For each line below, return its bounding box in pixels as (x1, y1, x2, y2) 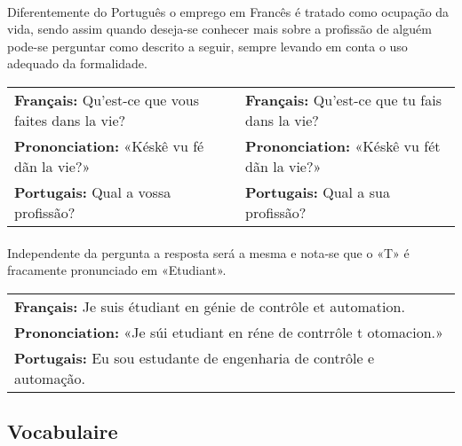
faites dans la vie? (14, 109, 126, 130)
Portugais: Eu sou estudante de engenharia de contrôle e (14, 347, 374, 368)
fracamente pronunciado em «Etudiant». (7, 261, 227, 279)
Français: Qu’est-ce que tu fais (245, 89, 442, 110)
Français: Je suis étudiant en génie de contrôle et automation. (14, 295, 405, 317)
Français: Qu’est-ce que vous (14, 89, 199, 110)
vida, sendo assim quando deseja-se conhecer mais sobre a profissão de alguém (7, 20, 432, 38)
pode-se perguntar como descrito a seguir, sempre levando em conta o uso (7, 36, 408, 55)
